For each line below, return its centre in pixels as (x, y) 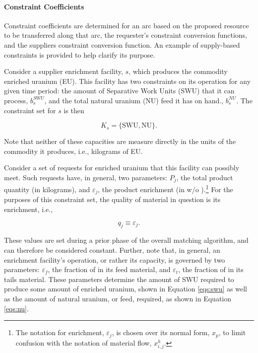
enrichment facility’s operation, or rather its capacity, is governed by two (115, 259)
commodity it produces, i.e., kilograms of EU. (73, 151)
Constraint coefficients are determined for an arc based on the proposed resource (127, 25)
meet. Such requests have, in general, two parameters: (86, 177)
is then (74, 110)
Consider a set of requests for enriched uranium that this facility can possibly (122, 168)
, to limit (232, 332)
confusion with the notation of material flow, (84, 342)
